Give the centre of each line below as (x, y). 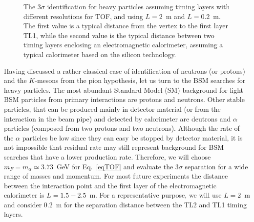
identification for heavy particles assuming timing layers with (138, 6)
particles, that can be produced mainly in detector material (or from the (112, 109)
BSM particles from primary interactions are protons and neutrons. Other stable (124, 99)
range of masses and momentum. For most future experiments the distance (116, 176)
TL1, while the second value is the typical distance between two (119, 35)
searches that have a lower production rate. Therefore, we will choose (107, 156)
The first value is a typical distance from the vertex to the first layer (126, 26)
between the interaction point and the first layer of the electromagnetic (110, 185)
